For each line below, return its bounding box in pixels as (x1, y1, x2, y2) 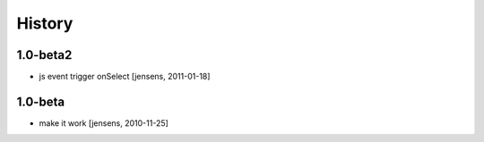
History (16, 13, 73, 33)
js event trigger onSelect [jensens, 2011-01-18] (39, 71, 211, 82)
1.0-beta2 (16, 47, 73, 63)
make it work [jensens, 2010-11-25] (39, 117, 169, 129)
